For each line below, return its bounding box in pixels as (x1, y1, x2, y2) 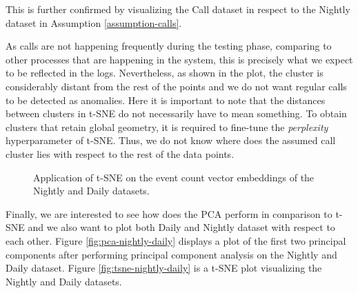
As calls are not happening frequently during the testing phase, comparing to (6, 39, 332, 53)
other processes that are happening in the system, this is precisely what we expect (6, 52, 353, 66)
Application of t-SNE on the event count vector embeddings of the (33, 170, 315, 184)
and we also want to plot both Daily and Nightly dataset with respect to (28, 220, 335, 234)
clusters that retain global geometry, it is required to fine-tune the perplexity (6, 119, 328, 134)
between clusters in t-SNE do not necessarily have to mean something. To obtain (6, 106, 347, 121)
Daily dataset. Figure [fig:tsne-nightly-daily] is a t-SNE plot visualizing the (6, 261, 322, 275)
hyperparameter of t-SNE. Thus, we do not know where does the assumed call (6, 133, 336, 148)
